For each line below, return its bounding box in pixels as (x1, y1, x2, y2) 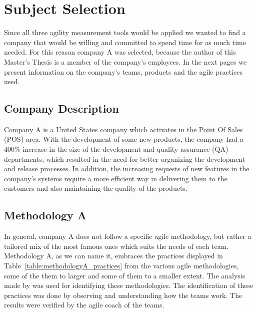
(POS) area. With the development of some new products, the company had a (4, 134, 243, 144)
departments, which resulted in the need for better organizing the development (4, 153, 245, 164)
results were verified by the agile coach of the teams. (4, 299, 164, 310)
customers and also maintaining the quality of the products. (4, 183, 187, 193)
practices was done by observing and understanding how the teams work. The (4, 289, 242, 300)
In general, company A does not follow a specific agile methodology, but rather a (4, 231, 251, 241)
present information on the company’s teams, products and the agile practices (4, 66, 242, 77)
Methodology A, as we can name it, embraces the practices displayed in (4, 250, 223, 261)
